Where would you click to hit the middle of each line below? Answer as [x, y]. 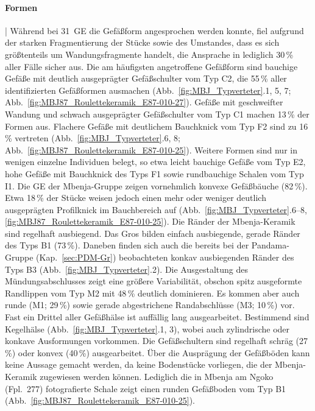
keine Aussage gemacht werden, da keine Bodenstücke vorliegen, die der [139, 364]
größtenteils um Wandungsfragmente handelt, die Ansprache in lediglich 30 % [149, 54]
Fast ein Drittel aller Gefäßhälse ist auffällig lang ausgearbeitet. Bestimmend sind [157, 317]
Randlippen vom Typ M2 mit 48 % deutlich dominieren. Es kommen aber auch [152, 293]
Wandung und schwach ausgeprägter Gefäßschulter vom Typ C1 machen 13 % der [157, 114]
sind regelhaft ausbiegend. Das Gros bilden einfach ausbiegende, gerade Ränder [153, 233]
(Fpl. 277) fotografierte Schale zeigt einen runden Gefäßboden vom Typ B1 [146, 388]
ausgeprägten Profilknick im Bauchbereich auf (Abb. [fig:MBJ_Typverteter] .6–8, [156, 209]
